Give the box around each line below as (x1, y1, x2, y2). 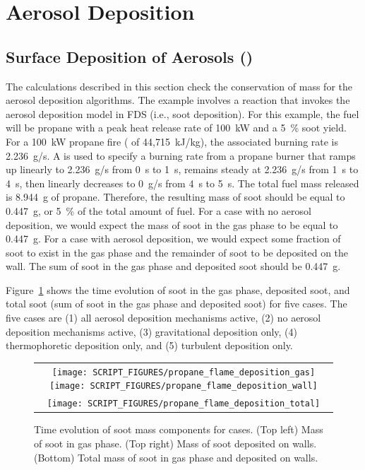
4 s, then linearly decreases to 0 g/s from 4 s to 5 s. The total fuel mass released (6, 175, 359, 190)
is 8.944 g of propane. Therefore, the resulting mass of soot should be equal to (6, 189, 345, 204)
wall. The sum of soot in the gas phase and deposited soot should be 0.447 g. (6, 259, 341, 274)
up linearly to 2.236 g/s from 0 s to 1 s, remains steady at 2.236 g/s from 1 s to (6, 162, 359, 177)
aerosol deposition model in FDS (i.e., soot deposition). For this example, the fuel (6, 106, 359, 121)
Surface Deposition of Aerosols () (6, 45, 253, 67)
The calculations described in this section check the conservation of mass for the (6, 78, 352, 93)
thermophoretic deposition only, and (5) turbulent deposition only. (6, 338, 293, 353)
